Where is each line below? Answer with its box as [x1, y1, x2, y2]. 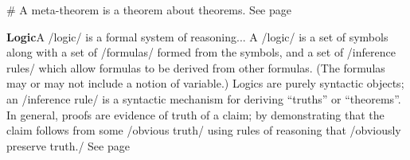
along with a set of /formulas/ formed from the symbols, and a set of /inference [6, 44, 396, 60]
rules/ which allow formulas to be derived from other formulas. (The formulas [6, 59, 385, 76]
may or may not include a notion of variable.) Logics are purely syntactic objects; [6, 75, 404, 92]
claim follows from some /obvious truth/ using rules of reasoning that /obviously [6, 122, 401, 139]
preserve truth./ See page [6, 137, 130, 154]
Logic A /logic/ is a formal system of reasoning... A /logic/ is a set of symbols [6, 28, 389, 45]
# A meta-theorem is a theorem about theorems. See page [6, 2, 291, 18]
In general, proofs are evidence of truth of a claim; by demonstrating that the [6, 106, 385, 123]
